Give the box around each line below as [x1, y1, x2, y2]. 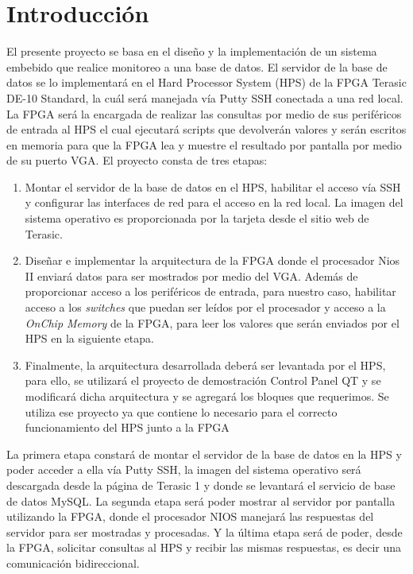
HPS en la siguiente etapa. [25, 330, 154, 347]
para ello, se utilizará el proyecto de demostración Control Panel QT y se [25, 372, 381, 389]
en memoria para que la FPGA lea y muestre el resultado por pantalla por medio [6, 136, 402, 153]
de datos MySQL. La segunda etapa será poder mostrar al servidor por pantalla [6, 492, 396, 509]
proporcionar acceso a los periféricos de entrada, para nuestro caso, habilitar [25, 283, 396, 300]
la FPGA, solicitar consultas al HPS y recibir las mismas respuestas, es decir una [6, 539, 402, 556]
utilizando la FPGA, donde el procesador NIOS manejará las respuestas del [6, 508, 374, 525]
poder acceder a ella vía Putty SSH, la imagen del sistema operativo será [6, 461, 361, 478]
